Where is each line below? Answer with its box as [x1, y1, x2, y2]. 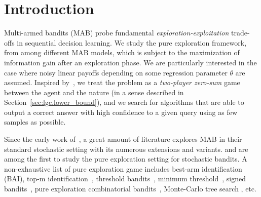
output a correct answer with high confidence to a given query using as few [4, 106, 238, 117]
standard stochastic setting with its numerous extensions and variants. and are [4, 143, 248, 154]
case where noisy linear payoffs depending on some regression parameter [4, 67, 228, 77]
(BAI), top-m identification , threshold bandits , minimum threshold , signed [4, 173, 246, 184]
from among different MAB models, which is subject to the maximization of [4, 47, 240, 58]
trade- [231, 27, 250, 38]
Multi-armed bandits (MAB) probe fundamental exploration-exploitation [4, 27, 229, 38]
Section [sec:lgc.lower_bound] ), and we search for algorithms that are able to [4, 97, 244, 107]
